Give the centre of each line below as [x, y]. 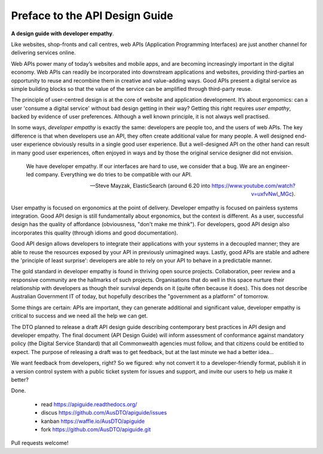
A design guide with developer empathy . [63, 33]
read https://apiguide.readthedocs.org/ [89, 404]
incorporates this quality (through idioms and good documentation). [95, 233]
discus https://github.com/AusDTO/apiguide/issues [104, 413]
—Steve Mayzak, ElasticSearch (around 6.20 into [150, 185]
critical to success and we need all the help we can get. [80, 316]
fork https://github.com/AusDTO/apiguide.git [96, 429]
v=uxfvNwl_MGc [272, 194]
